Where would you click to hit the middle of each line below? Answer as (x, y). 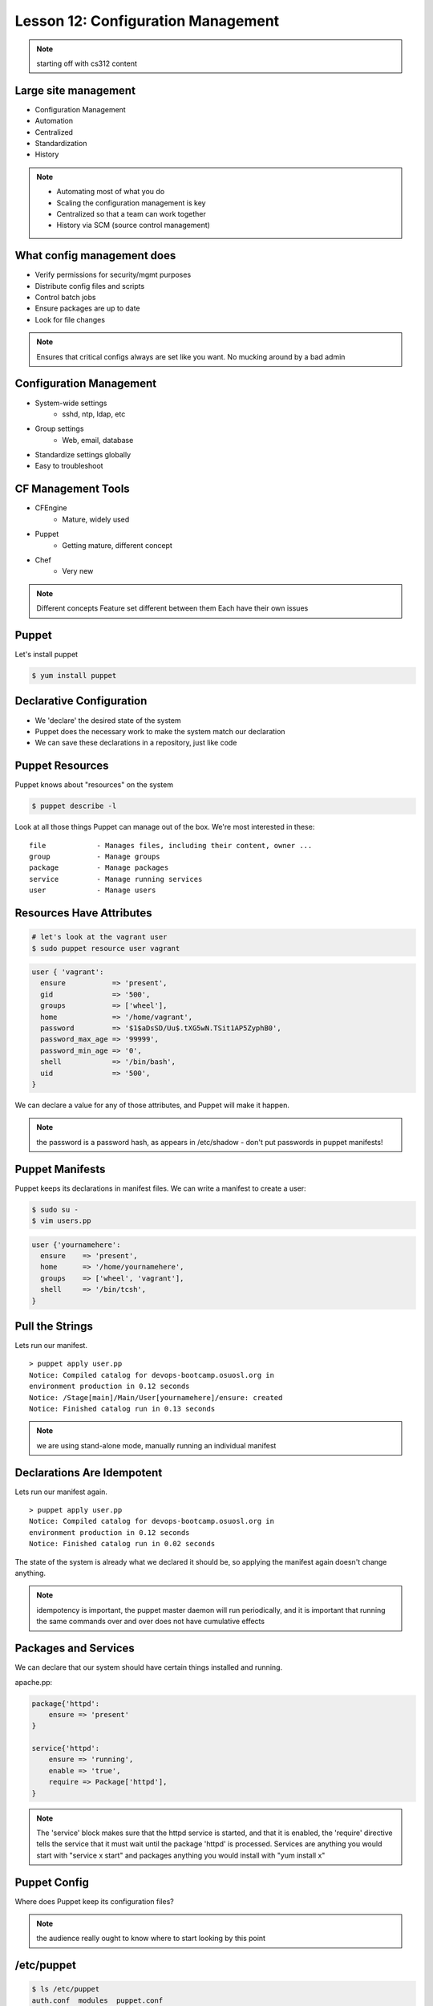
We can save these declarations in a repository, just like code (136, 743)
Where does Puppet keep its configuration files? (94, 1901)
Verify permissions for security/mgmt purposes (113, 275)
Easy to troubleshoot (69, 466)
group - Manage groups (95, 856)
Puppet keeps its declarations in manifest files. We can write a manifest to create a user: (160, 1188)
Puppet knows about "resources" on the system (94, 785)
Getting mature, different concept (117, 545)
